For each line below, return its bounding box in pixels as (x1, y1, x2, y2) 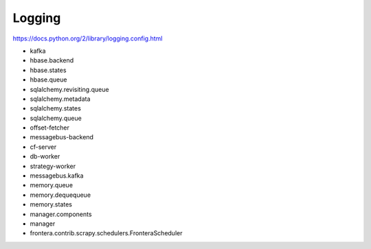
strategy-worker (30, 162, 76, 170)
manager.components (30, 210, 92, 218)
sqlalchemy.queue (30, 114, 82, 122)
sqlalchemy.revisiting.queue (30, 85, 109, 93)
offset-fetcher (30, 123, 70, 132)
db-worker (30, 152, 60, 161)
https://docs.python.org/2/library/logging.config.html (12, 34, 163, 43)
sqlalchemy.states (30, 104, 82, 112)
